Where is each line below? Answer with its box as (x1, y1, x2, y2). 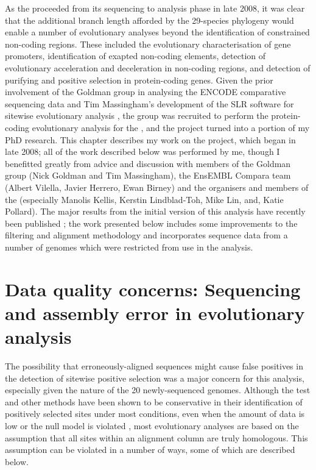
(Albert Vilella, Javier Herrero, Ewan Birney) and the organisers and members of (5, 180, 309, 193)
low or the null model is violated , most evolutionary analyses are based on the (5, 419, 299, 432)
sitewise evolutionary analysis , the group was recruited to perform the (5, 109, 269, 122)
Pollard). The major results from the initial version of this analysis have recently (5, 205, 306, 218)
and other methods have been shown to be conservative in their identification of (5, 395, 303, 408)
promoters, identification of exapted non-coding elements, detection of (5, 49, 266, 62)
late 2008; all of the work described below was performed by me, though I (5, 145, 280, 158)
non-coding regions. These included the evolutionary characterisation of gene (5, 37, 291, 50)
